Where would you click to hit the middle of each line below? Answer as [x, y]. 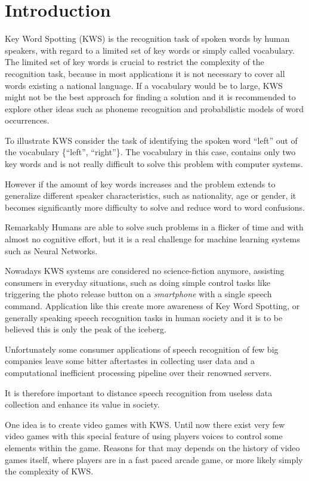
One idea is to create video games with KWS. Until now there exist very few [145, 424]
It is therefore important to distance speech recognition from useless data [139, 392]
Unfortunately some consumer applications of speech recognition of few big [142, 349]
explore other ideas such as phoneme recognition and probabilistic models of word [154, 108]
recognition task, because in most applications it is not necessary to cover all [145, 73]
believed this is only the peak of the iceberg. [86, 329]
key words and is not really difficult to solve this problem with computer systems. [154, 164]
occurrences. [27, 120]
